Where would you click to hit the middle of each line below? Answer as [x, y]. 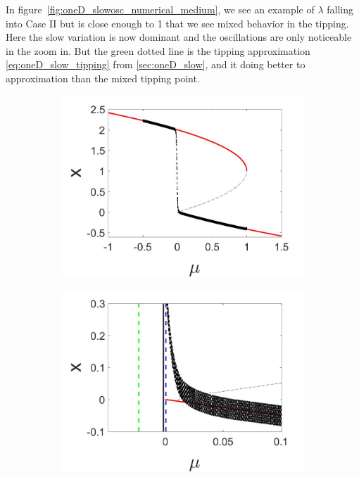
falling [340, 9]
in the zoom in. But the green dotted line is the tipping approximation [158, 50]
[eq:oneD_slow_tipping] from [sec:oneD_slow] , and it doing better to [156, 64]
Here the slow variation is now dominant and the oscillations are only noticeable [179, 37]
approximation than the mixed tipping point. [103, 78]
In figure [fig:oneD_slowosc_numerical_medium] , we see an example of [160, 9]
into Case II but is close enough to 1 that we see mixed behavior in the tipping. [177, 23]
